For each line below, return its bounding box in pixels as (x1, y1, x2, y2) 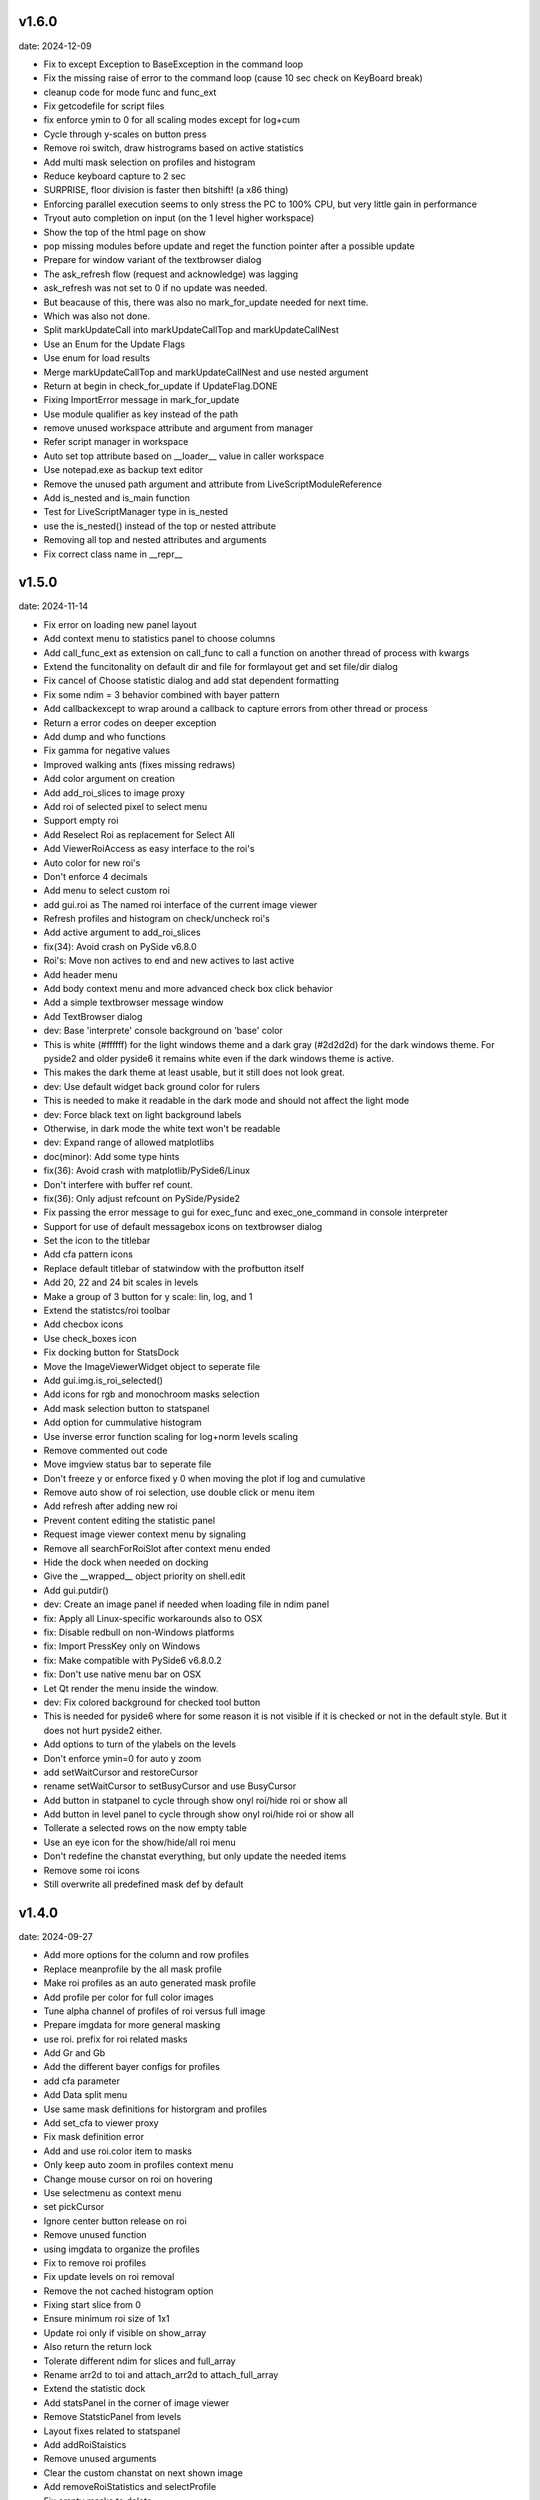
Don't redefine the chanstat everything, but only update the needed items (43, 1850, 347, 1862)
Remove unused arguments (43, 2453, 157, 2465)
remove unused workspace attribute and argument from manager (43, 422, 314, 434)
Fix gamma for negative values (43, 745, 170, 757)
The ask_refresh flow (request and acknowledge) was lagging (43, 268, 299, 280)
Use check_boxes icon (43, 1332, 137, 1344)
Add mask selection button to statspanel (43, 1402, 210, 1414)
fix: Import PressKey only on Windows (43, 1640, 201, 1652)
